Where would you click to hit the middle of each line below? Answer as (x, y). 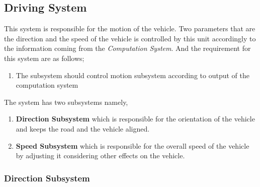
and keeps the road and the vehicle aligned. (83, 128)
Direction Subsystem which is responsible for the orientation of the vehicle (135, 119)
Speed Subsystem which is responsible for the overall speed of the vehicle (133, 145)
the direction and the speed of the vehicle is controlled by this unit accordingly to (130, 38)
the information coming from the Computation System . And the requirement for (127, 48)
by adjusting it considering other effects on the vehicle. (100, 155)
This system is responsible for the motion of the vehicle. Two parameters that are (130, 28)
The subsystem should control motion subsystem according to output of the (133, 75)
